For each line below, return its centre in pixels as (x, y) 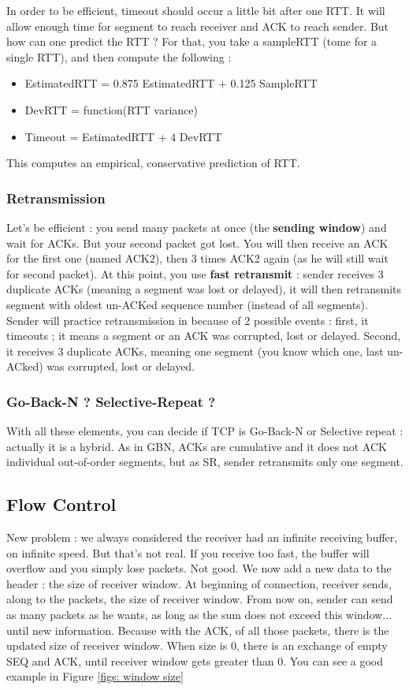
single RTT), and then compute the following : (119, 56)
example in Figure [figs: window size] (95, 676)
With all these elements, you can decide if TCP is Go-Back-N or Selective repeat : (205, 431)
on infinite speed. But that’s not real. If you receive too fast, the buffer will (188, 552)
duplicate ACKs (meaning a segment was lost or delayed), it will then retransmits (204, 289)
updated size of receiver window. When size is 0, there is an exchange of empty (197, 645)
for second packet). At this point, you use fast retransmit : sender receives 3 (195, 273)
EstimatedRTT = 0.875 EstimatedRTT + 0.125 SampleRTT (171, 83)
